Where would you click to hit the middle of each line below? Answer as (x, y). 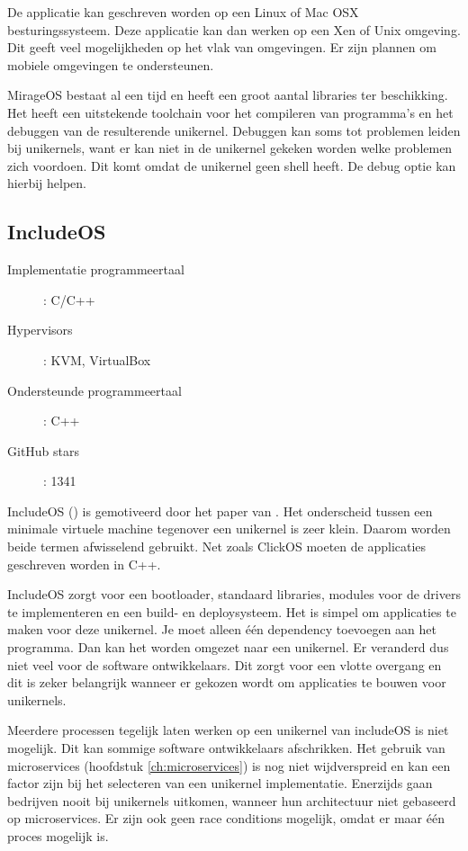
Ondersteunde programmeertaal (94, 390)
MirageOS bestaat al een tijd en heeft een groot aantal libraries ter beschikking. (228, 95)
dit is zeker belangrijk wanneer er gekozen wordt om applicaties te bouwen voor (227, 682)
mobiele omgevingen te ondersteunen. (111, 64)
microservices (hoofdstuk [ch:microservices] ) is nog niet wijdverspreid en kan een (229, 765)
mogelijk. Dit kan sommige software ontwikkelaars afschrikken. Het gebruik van (226, 748)
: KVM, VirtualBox (97, 359)
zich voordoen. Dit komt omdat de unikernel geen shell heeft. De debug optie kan (232, 165)
